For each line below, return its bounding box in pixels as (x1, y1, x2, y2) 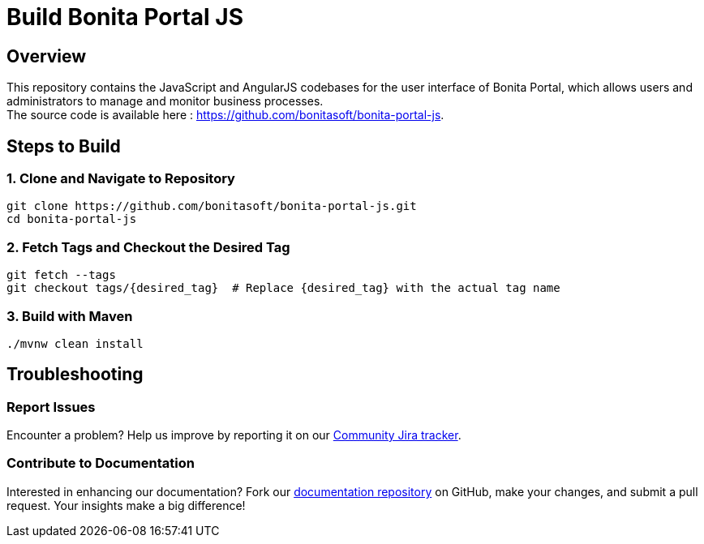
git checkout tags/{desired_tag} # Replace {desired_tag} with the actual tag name (6, 281, 560, 295)
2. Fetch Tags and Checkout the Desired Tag (6, 238, 290, 255)
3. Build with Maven (6, 307, 133, 324)
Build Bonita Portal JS (6, 3, 244, 31)
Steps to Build (6, 135, 121, 156)
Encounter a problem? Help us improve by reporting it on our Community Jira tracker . (6, 428, 461, 443)
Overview (6, 45, 87, 66)
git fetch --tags (6, 268, 116, 282)
